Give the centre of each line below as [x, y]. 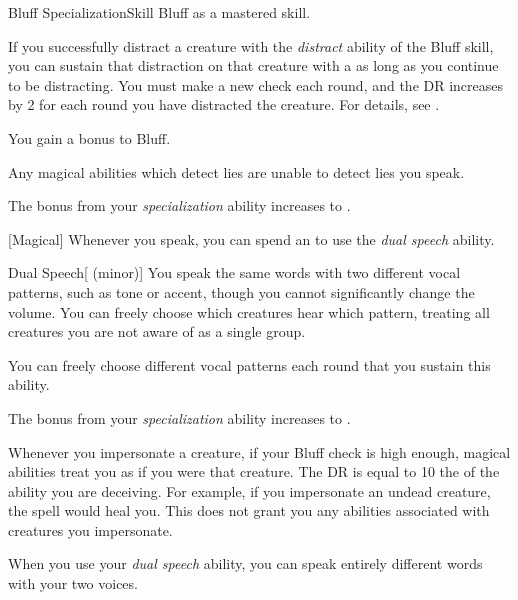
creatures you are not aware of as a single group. [157, 331]
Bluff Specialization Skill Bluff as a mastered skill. [159, 12]
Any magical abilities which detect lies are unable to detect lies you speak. [236, 171]
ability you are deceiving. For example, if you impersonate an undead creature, [249, 490]
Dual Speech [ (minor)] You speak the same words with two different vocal [234, 272]
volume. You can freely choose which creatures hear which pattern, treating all [249, 311]
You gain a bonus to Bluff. [89, 137]
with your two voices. [73, 583]
